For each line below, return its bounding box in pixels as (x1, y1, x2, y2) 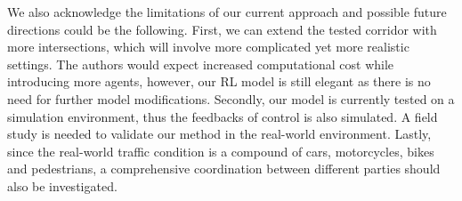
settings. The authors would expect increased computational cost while (7, 54, 394, 73)
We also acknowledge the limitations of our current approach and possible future (7, 3, 447, 20)
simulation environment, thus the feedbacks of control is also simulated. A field (7, 107, 438, 125)
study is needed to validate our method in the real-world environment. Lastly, (7, 125, 432, 143)
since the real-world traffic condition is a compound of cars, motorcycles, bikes (7, 141, 434, 160)
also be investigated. (7, 176, 118, 195)
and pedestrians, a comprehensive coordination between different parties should (7, 159, 441, 178)
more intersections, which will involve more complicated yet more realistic (7, 37, 409, 56)
